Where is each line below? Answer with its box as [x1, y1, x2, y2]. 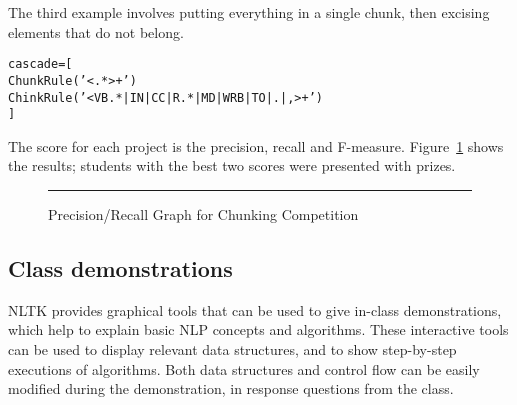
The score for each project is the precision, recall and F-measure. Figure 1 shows [8, 135, 504, 156]
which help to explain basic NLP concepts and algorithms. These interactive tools [8, 319, 509, 340]
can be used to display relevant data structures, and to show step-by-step [8, 338, 457, 359]
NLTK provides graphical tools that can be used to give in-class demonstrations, [8, 299, 502, 320]
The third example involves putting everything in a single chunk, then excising [8, 2, 490, 22]
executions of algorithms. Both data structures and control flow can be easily [8, 358, 480, 379]
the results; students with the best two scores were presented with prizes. [8, 155, 456, 176]
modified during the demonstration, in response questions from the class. [8, 378, 454, 399]
